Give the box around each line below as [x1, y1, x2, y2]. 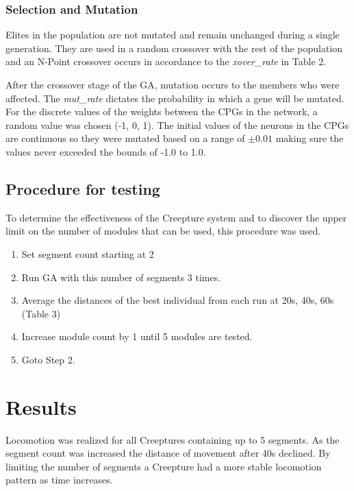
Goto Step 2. [21, 352, 75, 366]
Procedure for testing [5, 178, 160, 199]
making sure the [275, 131, 344, 145]
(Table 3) [21, 306, 61, 320]
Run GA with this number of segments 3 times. [21, 270, 221, 284]
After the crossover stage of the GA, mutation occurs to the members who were [5, 77, 340, 91]
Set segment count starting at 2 [21, 246, 154, 261]
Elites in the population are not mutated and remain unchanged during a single [5, 27, 340, 42]
